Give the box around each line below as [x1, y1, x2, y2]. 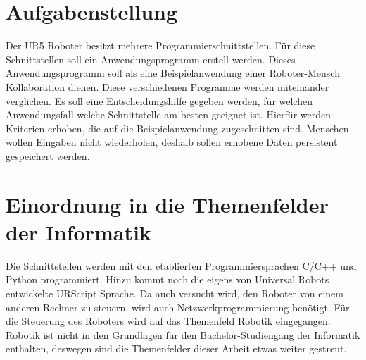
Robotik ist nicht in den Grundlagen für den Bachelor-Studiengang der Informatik [6, 327, 360, 342]
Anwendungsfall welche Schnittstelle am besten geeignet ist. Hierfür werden [6, 107, 332, 122]
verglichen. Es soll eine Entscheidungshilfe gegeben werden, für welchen [6, 93, 313, 108]
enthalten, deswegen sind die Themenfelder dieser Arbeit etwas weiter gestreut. [6, 341, 347, 356]
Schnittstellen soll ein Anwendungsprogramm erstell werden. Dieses [6, 51, 296, 66]
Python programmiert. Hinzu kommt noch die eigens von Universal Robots [6, 272, 329, 287]
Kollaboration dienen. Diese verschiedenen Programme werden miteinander [6, 79, 329, 94]
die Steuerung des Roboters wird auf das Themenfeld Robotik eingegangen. [6, 314, 331, 328]
